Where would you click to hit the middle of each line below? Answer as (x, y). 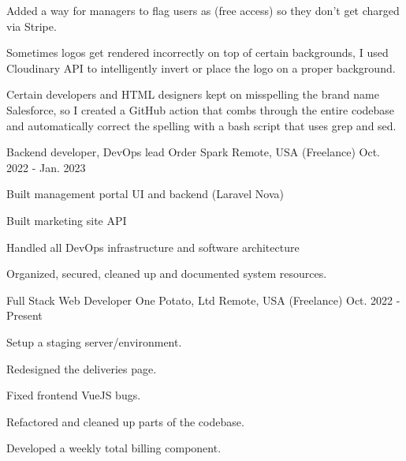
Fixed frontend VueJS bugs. (74, 395)
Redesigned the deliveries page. (82, 368)
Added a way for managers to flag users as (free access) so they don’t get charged (203, 10)
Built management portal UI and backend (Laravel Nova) (145, 194)
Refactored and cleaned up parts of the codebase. (125, 421)
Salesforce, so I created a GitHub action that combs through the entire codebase (201, 109)
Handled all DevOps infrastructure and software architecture (153, 247)
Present (24, 315)
